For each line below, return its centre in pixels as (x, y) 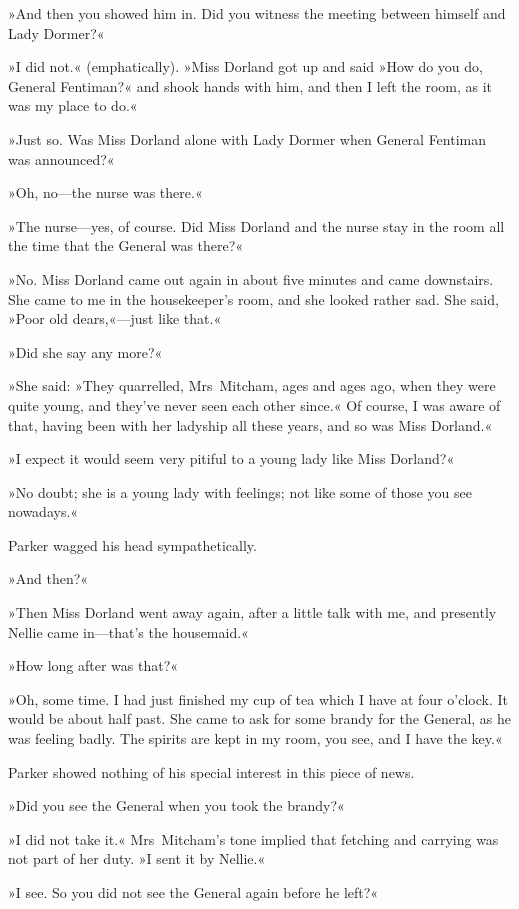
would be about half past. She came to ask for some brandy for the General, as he (260, 718)
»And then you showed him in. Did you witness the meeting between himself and (257, 13)
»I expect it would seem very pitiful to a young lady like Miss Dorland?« (231, 458)
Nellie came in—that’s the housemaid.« (128, 631)
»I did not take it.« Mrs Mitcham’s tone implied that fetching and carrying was (253, 838)
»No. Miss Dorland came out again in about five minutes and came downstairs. (251, 278)
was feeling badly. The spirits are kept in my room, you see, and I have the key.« (255, 738)
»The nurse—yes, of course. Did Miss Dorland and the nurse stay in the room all (256, 225)
